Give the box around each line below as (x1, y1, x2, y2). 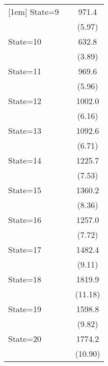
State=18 (8, 273, 41, 285)
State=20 (8, 333, 41, 344)
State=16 (8, 214, 41, 226)
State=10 (8, 35, 41, 47)
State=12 (8, 95, 41, 107)
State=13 (8, 125, 41, 136)
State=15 (8, 184, 41, 196)
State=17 (8, 243, 41, 255)
